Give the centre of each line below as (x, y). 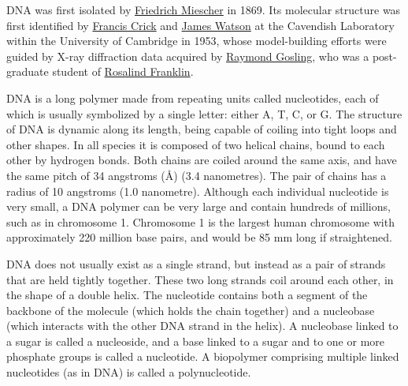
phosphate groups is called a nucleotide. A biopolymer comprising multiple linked (203, 356)
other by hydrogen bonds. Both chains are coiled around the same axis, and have (202, 160)
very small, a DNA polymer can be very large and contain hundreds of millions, (198, 206)
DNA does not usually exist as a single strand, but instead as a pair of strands (196, 263)
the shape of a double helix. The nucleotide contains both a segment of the (187, 295)
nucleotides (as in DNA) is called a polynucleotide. (129, 372)
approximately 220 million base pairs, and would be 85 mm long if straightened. (199, 237)
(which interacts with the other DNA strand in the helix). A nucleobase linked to (202, 326)
